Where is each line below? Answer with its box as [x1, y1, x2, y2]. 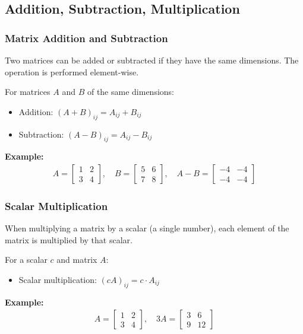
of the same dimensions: [87, 85, 174, 98]
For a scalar [5, 253, 48, 266]
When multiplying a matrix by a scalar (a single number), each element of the [5, 222, 289, 234]
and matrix [56, 253, 97, 266]
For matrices [5, 85, 50, 98]
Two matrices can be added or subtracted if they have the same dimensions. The [5, 54, 299, 66]
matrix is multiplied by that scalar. [5, 233, 132, 246]
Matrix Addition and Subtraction [5, 30, 168, 45]
